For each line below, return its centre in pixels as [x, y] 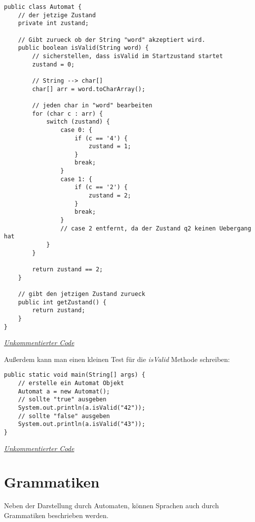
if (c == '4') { [101, 138]
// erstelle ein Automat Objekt [71, 383]
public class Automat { [43, 7]
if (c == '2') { [101, 187]
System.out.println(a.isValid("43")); [82, 424]
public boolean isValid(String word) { [83, 48]
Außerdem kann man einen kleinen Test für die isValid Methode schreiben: [117, 359]
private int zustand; [53, 23]
